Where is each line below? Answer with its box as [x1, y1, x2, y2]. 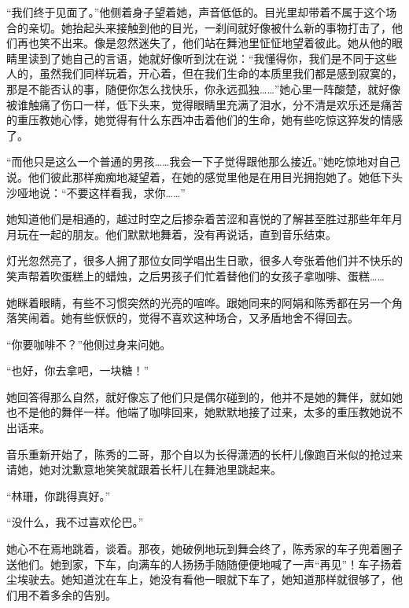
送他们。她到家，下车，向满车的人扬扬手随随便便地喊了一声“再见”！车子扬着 [6, 555, 403, 572]
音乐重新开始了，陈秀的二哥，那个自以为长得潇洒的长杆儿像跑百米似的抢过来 [6, 445, 403, 462]
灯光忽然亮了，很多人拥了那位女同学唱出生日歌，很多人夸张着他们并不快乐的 [6, 252, 403, 269]
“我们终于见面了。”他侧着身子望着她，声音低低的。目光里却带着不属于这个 [6, 4, 386, 20]
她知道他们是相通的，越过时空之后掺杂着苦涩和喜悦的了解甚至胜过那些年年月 [6, 211, 403, 227]
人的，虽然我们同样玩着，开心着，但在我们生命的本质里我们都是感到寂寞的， [6, 65, 403, 82]
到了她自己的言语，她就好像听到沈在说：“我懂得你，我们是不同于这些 [39, 49, 397, 66]
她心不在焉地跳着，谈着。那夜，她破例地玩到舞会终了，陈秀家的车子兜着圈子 [6, 540, 403, 557]
